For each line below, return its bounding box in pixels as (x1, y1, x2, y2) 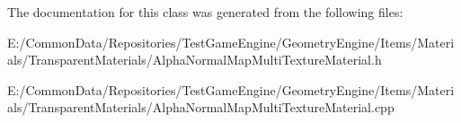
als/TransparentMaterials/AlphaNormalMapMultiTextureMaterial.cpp (7, 98, 395, 117)
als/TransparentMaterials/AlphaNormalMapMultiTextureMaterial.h (7, 50, 382, 69)
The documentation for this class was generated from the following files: (7, 3, 403, 21)
